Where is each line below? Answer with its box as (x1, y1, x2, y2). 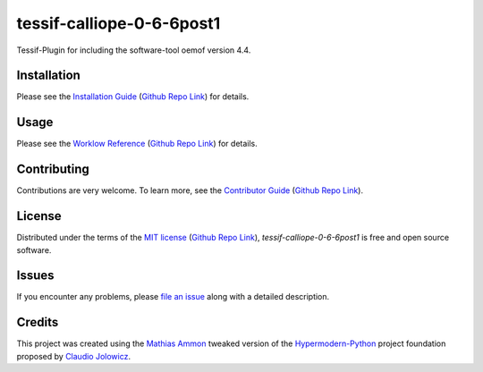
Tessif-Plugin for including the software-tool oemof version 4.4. (16, 45, 251, 55)
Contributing (16, 162, 89, 177)
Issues (16, 268, 55, 283)
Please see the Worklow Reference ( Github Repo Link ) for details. (16, 139, 258, 149)
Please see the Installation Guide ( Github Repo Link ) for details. (16, 91, 250, 102)
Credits (16, 315, 59, 330)
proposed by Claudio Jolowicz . (16, 351, 131, 361)
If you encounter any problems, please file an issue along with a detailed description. (16, 292, 330, 302)
